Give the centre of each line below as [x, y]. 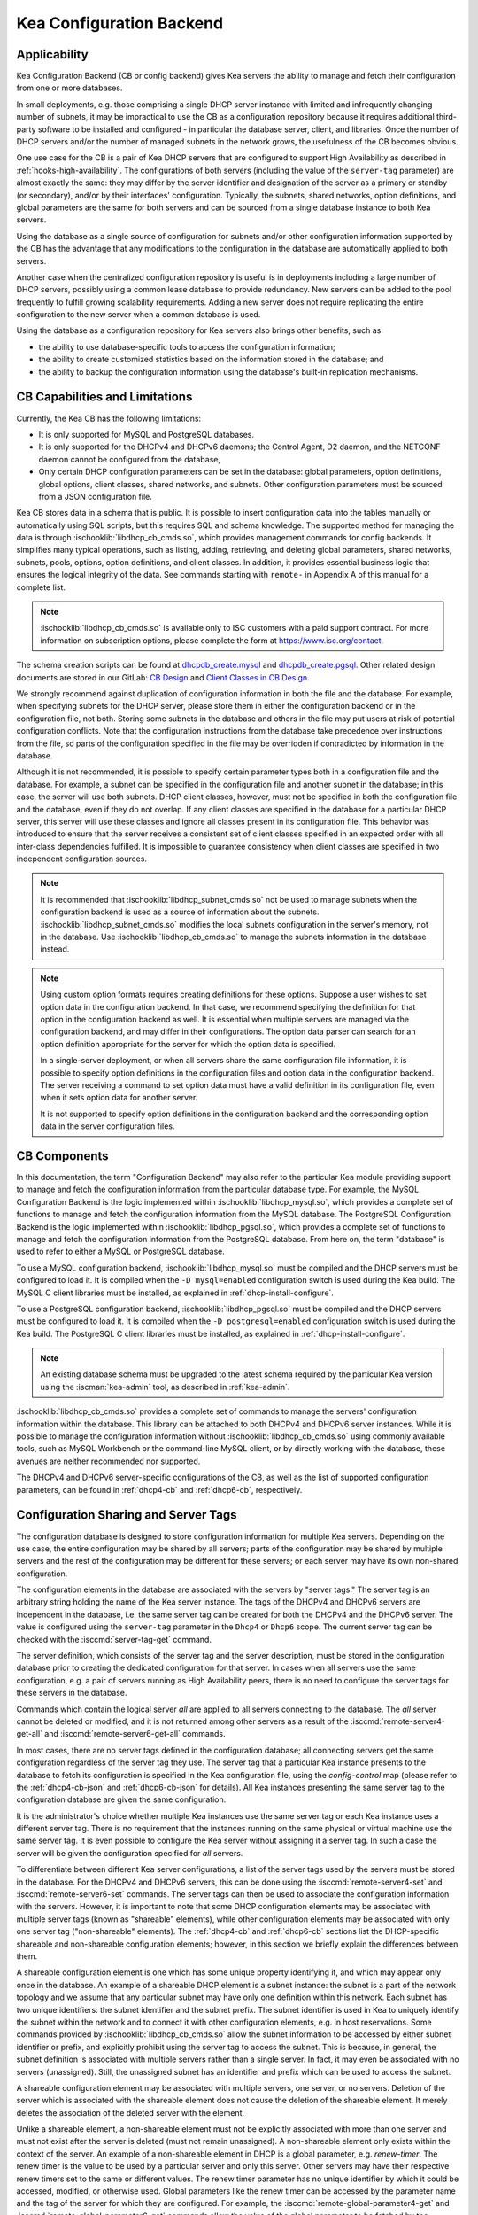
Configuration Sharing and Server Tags [127, 1515]
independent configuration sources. [82, 859]
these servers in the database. [72, 1693]
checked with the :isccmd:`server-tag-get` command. [114, 1639]
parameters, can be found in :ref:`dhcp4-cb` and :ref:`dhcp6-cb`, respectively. [159, 1489]
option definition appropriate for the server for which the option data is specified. [188, 1044]
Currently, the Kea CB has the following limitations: [109, 418]
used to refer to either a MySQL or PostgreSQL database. [121, 1251]
